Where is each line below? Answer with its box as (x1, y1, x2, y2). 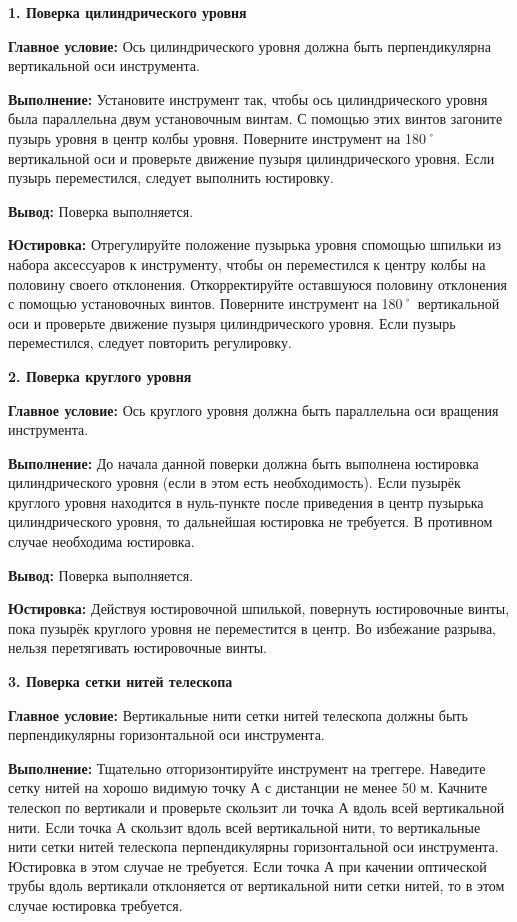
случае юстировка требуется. (8, 894, 183, 915)
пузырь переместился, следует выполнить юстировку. (8, 167, 334, 188)
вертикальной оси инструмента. (8, 55, 200, 76)
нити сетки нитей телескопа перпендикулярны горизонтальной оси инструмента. (8, 836, 499, 857)
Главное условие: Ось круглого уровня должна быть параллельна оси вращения (8, 399, 499, 420)
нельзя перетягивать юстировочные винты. (8, 637, 267, 658)
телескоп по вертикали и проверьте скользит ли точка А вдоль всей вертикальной (8, 797, 505, 817)
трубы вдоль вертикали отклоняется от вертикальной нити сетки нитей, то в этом (8, 875, 505, 896)
